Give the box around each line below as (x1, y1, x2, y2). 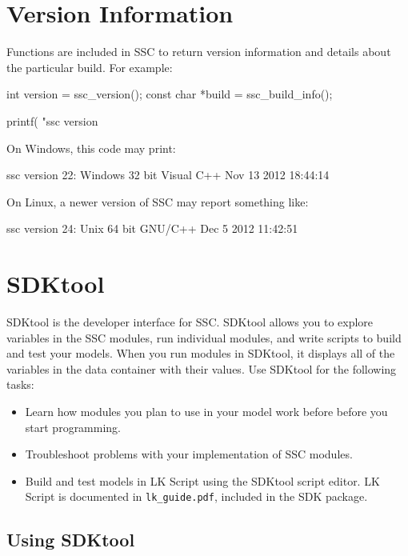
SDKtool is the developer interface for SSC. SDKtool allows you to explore (6, 314, 374, 330)
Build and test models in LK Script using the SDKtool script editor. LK (25, 472, 380, 489)
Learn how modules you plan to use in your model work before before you (25, 402, 388, 419)
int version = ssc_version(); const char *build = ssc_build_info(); (6, 86, 333, 102)
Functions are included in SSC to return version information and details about (6, 43, 391, 60)
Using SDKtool (6, 527, 135, 552)
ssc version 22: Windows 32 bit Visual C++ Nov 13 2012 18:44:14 (6, 166, 330, 183)
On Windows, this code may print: (6, 139, 176, 156)
